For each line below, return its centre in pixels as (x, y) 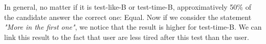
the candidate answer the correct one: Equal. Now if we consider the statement (128, 17)
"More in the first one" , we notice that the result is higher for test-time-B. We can (133, 27)
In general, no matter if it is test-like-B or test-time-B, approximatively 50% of (128, 7)
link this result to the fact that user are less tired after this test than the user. (127, 37)
